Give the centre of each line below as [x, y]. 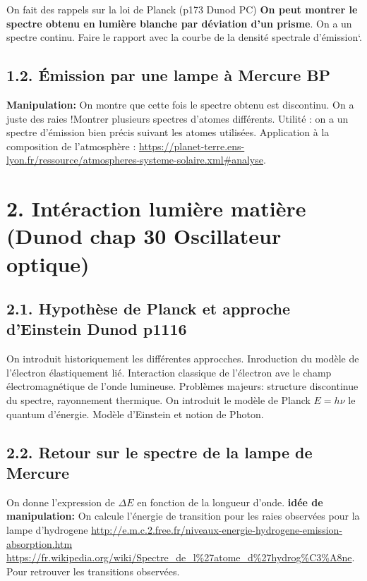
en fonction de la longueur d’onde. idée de [230, 502]
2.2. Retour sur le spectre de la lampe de [160, 452]
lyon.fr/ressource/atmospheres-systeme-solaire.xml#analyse [135, 160]
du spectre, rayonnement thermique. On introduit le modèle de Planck [158, 400]
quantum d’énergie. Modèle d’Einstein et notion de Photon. [135, 414]
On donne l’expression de [61, 502]
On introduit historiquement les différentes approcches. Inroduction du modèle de [183, 359]
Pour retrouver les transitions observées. [93, 571]
